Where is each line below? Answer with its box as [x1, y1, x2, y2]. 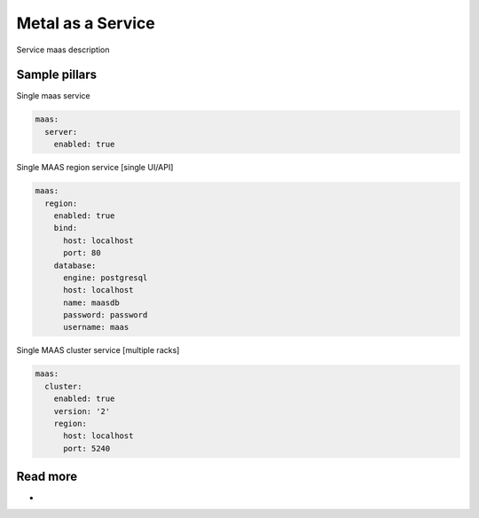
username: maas [63, 322, 130, 333]
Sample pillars [16, 67, 98, 82]
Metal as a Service [16, 13, 155, 33]
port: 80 [63, 248, 101, 258]
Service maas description [16, 44, 110, 55]
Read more [16, 469, 78, 484]
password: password [63, 310, 148, 320]
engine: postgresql [63, 272, 148, 283]
